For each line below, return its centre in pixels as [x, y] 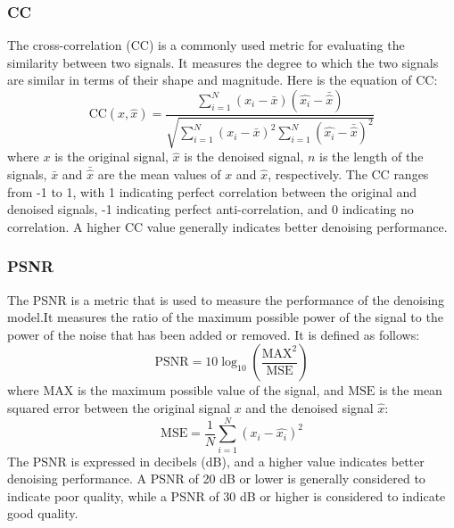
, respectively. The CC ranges [348, 174]
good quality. [43, 513]
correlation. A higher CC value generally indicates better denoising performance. [227, 226]
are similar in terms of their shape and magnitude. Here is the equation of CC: [223, 80]
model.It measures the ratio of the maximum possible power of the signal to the [225, 317]
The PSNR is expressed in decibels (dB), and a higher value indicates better [216, 461]
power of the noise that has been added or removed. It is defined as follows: [214, 334]
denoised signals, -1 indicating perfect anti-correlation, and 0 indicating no [210, 209]
